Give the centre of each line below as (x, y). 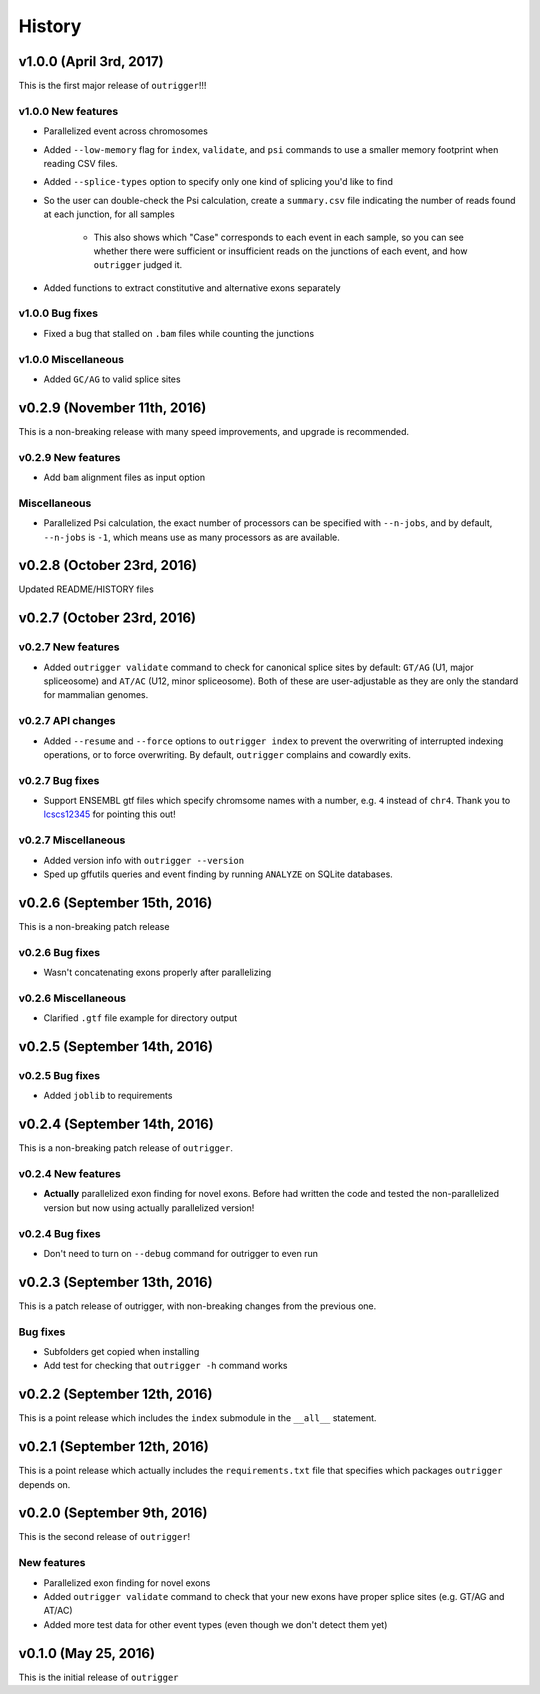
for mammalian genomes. (96, 695)
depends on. (44, 1484)
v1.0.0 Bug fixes (58, 313)
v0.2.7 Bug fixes (59, 780)
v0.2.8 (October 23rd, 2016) (107, 565)
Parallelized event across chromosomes (126, 131)
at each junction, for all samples (109, 214)
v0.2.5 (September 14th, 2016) (116, 1046)
